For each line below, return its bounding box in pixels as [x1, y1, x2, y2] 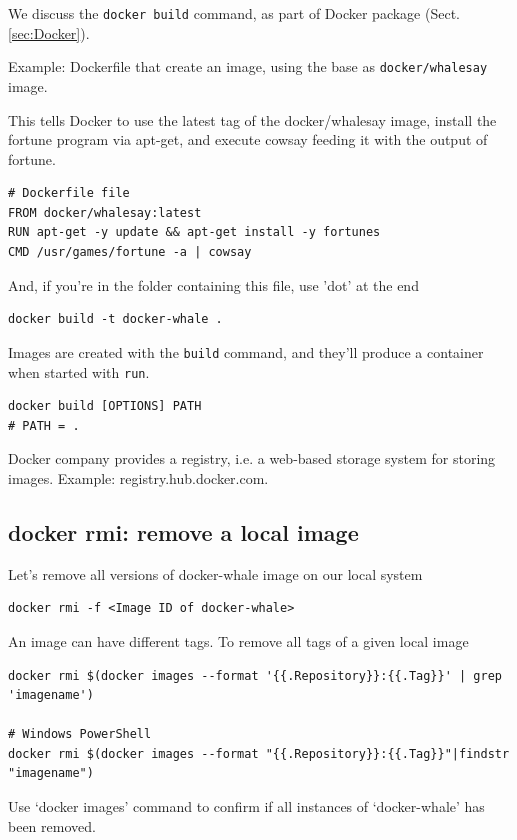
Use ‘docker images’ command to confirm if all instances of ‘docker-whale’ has [8, 796, 485, 817]
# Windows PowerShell [8, 727, 152, 742]
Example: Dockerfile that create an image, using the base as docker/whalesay [8, 56, 488, 77]
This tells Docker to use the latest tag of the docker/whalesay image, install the [8, 109, 497, 130]
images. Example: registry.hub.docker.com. [8, 467, 269, 488]
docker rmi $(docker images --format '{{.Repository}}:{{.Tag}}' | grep [8, 668, 502, 683]
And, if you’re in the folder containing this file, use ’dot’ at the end [8, 274, 419, 295]
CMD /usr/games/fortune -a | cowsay [8, 245, 252, 260]
